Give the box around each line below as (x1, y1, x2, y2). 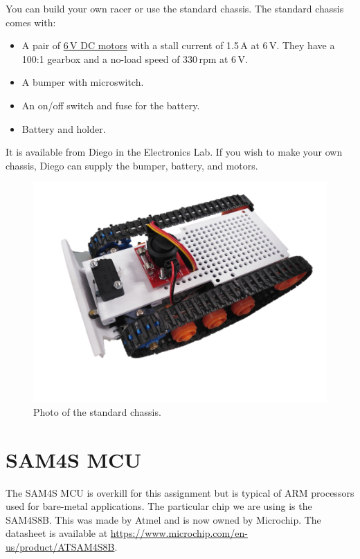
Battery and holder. (21, 121, 106, 136)
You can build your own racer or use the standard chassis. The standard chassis (6, 1, 344, 15)
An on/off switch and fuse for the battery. (21, 98, 200, 112)
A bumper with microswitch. (21, 75, 144, 89)
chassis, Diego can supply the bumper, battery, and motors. (6, 158, 258, 172)
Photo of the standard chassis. (33, 404, 161, 419)
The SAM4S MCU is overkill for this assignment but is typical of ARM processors (6, 485, 354, 500)
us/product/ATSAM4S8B (6, 540, 115, 554)
